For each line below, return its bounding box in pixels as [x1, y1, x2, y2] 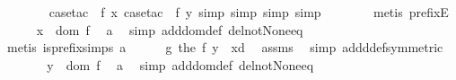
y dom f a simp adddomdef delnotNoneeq [47, 55, 314, 74]
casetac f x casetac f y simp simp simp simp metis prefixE [48, 3, 449, 21]
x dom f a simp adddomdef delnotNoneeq [36, 20, 303, 39]
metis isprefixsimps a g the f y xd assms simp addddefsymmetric [6, 38, 443, 57]
